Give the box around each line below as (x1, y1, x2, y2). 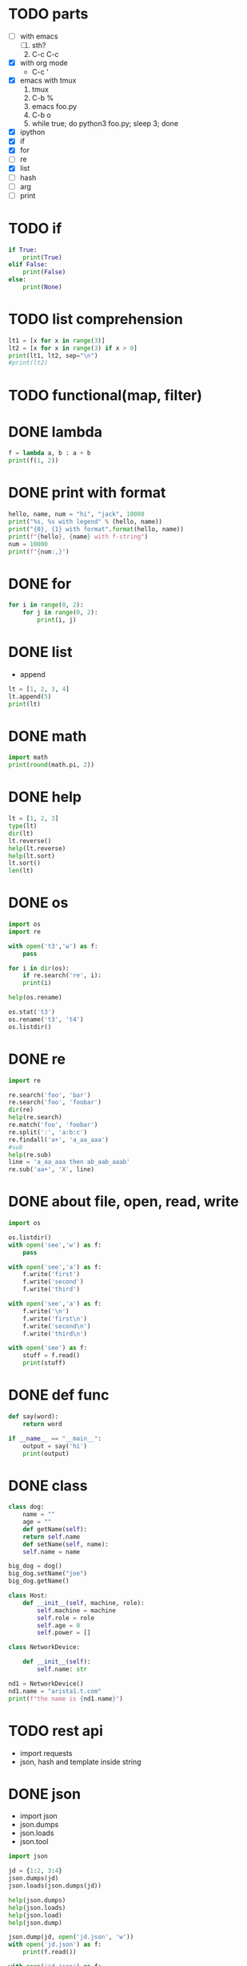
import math (8, 753, 48, 762)
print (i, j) (37, 616, 78, 624)
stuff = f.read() (22, 1352, 81, 1360)
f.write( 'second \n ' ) (22, 1322, 91, 1330)
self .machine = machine (37, 1606, 116, 1615)
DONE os (8, 894, 69, 912)
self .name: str (37, 1665, 88, 1673)
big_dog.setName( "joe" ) (8, 1570, 88, 1578)
